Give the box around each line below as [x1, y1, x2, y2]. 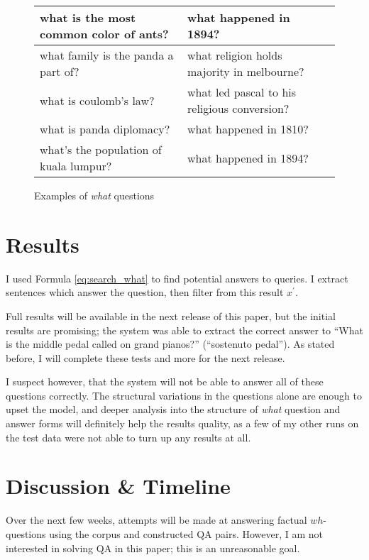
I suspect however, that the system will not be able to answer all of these [6, 374, 324, 389]
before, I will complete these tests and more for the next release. [6, 350, 285, 365]
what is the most [40, 9, 136, 26]
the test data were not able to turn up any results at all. [6, 429, 251, 444]
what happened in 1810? [187, 121, 309, 137]
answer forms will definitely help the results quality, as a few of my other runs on [6, 416, 359, 431]
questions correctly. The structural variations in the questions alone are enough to [6, 388, 362, 402]
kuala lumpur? [40, 158, 112, 174]
